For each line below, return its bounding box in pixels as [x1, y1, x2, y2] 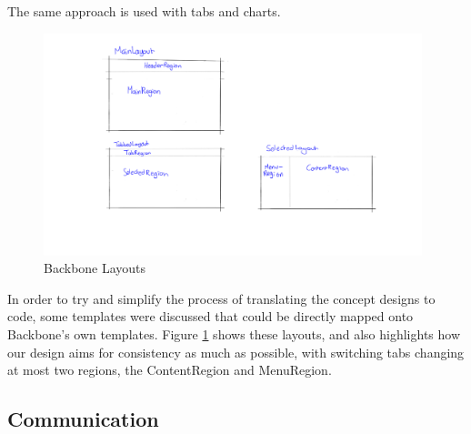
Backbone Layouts [44, 258, 146, 278]
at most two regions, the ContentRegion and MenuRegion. [7, 360, 332, 379]
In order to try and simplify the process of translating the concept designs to [7, 288, 436, 308]
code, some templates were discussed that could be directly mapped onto [7, 307, 414, 326]
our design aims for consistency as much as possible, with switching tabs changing [7, 342, 465, 361]
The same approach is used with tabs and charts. [7, 2, 281, 20]
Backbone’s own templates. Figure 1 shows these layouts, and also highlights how [7, 324, 461, 343]
